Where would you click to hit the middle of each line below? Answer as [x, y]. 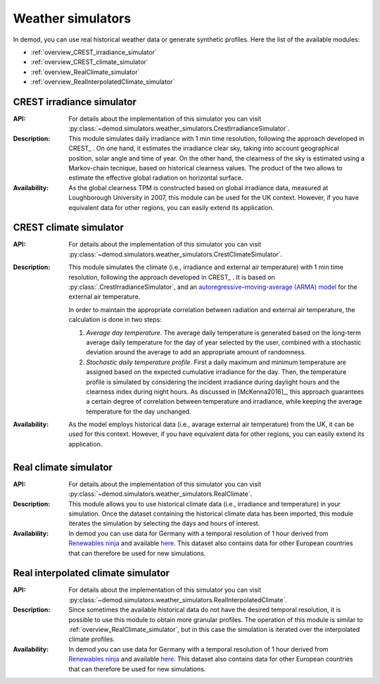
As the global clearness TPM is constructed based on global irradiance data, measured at [198, 187]
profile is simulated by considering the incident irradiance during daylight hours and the [213, 382]
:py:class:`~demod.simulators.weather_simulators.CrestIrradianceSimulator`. [179, 129]
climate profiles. [92, 639]
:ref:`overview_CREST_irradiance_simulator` [94, 52]
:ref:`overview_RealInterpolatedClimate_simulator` [103, 82]
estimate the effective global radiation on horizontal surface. [156, 178]
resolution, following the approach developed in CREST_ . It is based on [172, 277]
